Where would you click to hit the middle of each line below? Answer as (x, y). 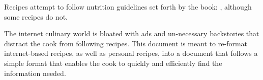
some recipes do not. (36, 16)
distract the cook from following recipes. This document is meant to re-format (126, 43)
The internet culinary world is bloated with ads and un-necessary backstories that (132, 33)
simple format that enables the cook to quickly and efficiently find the (113, 63)
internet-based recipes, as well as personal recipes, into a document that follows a (131, 53)
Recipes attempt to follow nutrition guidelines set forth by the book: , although (128, 7)
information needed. (35, 73)
